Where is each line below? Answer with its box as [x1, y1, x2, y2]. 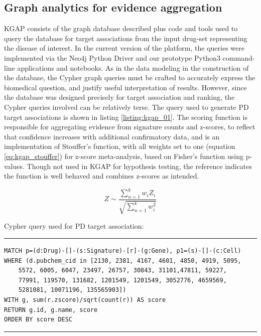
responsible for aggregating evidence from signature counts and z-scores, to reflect [4, 121, 255, 132]
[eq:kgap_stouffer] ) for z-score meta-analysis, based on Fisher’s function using [4, 150, 243, 161]
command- [222, 52, 255, 63]
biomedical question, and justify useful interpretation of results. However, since [4, 82, 247, 92]
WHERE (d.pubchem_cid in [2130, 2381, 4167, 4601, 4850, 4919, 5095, [4, 257, 241, 264]
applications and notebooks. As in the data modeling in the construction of [17, 62, 249, 73]
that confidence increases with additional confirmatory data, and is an [4, 131, 220, 141]
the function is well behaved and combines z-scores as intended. [4, 171, 199, 181]
